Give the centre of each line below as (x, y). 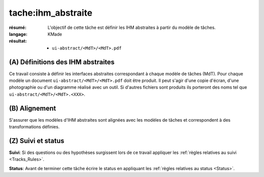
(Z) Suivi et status (37, 140)
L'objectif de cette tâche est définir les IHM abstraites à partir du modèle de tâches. (132, 27)
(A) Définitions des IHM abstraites (62, 62)
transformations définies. (34, 127)
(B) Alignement (33, 108)
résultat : (18, 41)
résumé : (18, 27)
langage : (18, 34)
